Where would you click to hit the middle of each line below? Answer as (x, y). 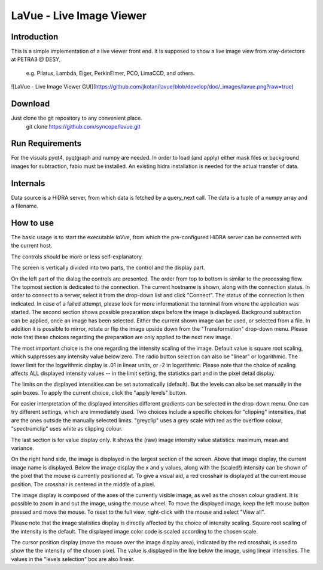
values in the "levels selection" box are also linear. (73, 559)
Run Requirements (46, 144)
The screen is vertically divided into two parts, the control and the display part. (108, 268)
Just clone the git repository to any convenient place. (77, 118)
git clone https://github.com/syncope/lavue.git (83, 126)
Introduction (35, 37)
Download (31, 104)
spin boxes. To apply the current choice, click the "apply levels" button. (99, 392)
